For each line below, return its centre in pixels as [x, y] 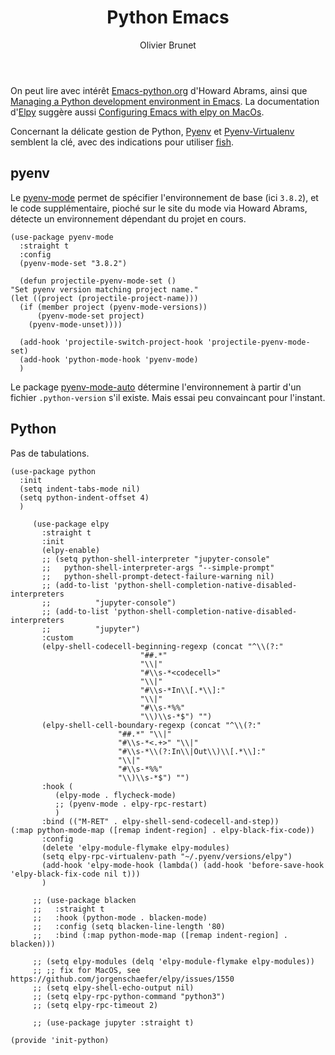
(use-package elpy [71, 524]
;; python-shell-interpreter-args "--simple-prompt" [158, 567]
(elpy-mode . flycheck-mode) [115, 795]
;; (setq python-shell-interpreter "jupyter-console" [156, 559]
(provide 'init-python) [60, 1040]
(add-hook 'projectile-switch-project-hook [111, 342]
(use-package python [53, 471]
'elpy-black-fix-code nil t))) [75, 874]
